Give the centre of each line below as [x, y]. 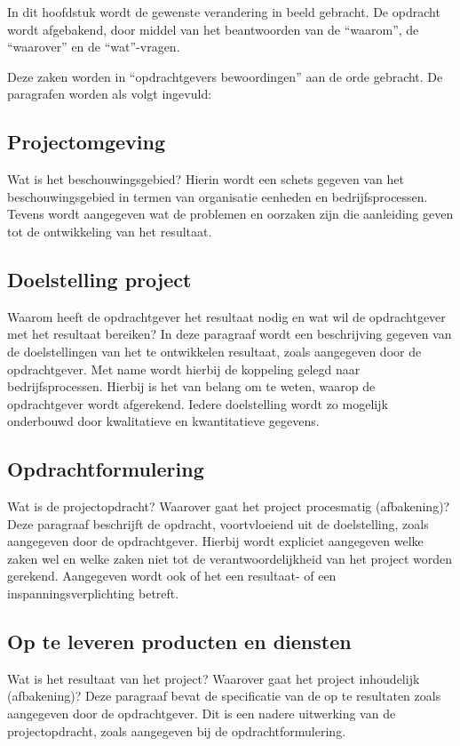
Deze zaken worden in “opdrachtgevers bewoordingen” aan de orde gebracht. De [225, 76]
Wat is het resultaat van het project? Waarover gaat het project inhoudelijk [214, 678]
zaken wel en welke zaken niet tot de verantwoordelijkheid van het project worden [230, 558]
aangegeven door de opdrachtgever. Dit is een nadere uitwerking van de [202, 714]
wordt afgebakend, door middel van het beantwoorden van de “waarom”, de [213, 29]
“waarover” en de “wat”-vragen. [94, 47]
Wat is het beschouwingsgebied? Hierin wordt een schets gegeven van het [206, 179]
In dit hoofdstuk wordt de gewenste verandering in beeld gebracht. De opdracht [224, 12]
